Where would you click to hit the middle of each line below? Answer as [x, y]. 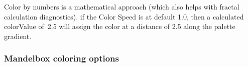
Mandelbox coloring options [61, 58]
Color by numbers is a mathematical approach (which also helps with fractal [122, 6]
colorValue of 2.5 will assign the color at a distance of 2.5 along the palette [120, 26]
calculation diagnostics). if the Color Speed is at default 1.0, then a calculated [124, 16]
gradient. [18, 36]
